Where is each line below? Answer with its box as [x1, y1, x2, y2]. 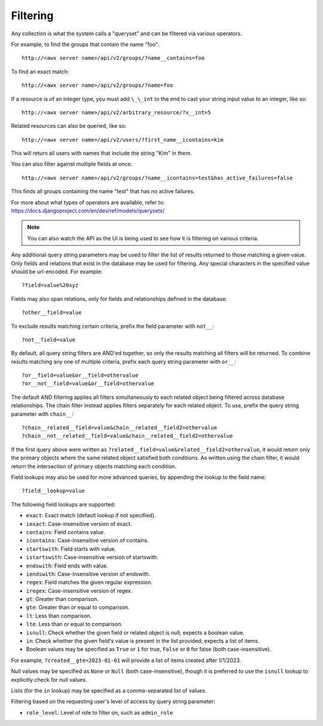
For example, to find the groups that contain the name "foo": [11, 41, 160, 48]
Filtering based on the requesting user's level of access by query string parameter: [11, 698, 215, 705]
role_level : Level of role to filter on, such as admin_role [26, 709, 173, 716]
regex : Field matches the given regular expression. [26, 579, 153, 586]
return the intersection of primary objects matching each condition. [11, 462, 176, 469]
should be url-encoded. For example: [11, 268, 103, 275]
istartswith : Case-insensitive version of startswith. [26, 554, 159, 561]
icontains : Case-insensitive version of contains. [26, 537, 150, 544]
